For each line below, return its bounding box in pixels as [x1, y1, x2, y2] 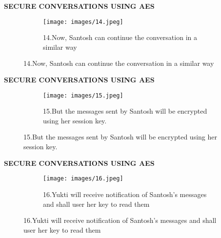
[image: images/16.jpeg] [43, 175, 123, 182]
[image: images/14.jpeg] [43, 18, 123, 25]
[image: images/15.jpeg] [43, 92, 123, 99]
